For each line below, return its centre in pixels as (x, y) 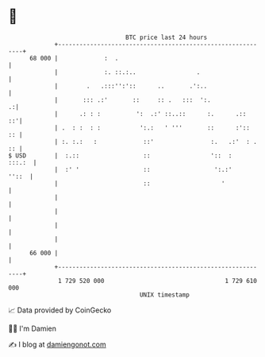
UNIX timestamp (165, 295)
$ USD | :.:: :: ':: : (120, 155)
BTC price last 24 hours (167, 37)
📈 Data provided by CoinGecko (60, 310)
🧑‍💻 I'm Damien (33, 328)
